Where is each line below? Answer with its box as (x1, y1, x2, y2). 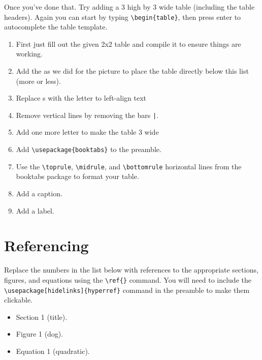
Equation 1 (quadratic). (16, 345, 90, 356)
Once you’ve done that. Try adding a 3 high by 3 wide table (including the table (4, 2, 255, 12)
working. (16, 48, 43, 59)
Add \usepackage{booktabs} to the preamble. (16, 144, 161, 155)
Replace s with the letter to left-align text (16, 93, 146, 103)
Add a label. (16, 205, 54, 216)
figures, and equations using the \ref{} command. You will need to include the (4, 274, 251, 285)
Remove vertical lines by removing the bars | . (16, 109, 159, 120)
